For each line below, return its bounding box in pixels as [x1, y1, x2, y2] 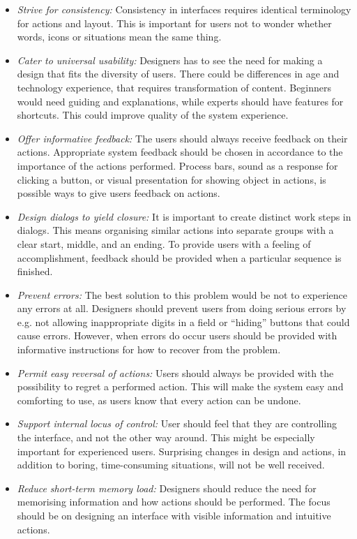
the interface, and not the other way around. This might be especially [17, 430, 315, 445]
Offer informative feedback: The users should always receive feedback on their [17, 131, 348, 145]
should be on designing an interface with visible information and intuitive [17, 508, 331, 522]
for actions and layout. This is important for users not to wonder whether [17, 15, 332, 30]
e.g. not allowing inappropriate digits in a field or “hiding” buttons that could [17, 314, 350, 329]
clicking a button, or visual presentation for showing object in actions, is [17, 172, 326, 186]
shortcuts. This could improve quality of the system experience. [17, 108, 289, 122]
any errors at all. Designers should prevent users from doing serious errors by [17, 301, 347, 316]
